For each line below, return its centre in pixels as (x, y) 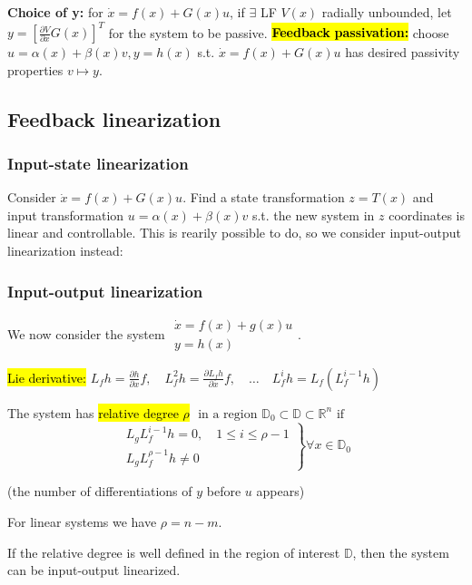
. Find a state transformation (264, 197)
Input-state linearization (98, 163)
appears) (280, 491)
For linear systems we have (82, 521)
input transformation (66, 214)
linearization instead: (65, 251)
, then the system (401, 552)
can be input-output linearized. (94, 570)
